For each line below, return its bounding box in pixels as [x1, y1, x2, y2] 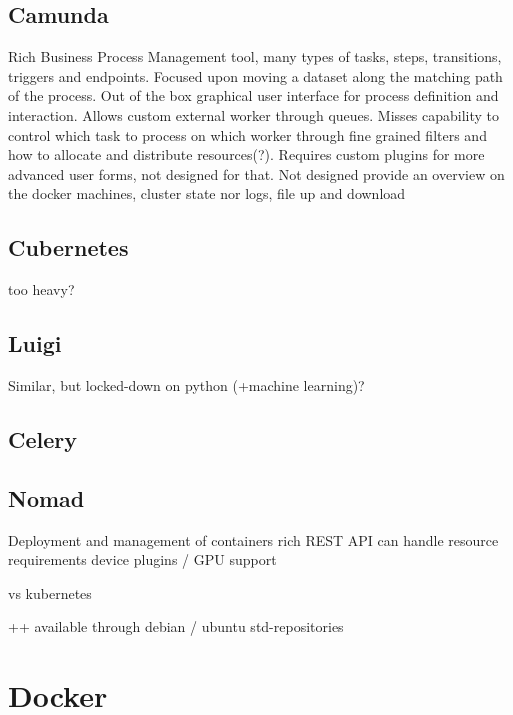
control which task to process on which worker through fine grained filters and [8, 124, 487, 145]
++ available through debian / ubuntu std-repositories [8, 616, 344, 637]
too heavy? [8, 279, 75, 300]
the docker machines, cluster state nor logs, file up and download [8, 183, 406, 204]
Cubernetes [8, 232, 129, 263]
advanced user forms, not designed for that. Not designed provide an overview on [8, 163, 505, 184]
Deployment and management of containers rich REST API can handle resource [8, 529, 499, 550]
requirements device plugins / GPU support [8, 549, 277, 570]
